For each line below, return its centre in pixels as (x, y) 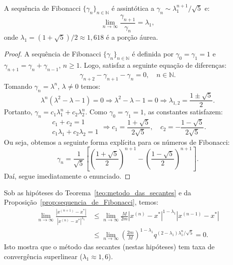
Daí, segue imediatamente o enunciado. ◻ (67, 176)
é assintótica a (133, 8)
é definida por (153, 54)
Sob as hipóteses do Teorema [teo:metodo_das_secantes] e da (98, 192)
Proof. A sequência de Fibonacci (53, 54)
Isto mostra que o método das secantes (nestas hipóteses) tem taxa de (109, 246)
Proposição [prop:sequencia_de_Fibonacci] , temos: (81, 202)
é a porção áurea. (132, 37)
